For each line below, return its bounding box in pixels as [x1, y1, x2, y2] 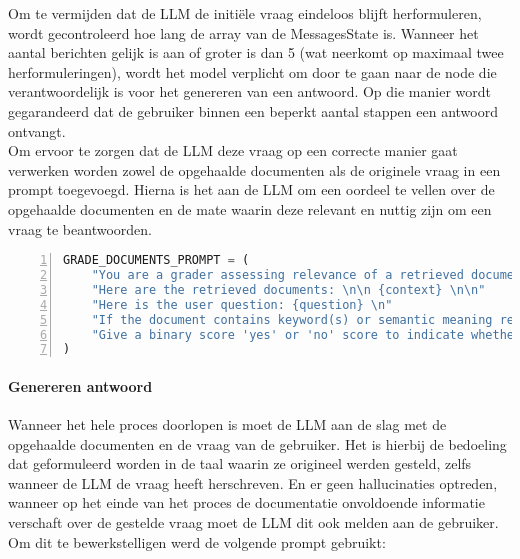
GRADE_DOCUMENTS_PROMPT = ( [63, 253, 250, 268]
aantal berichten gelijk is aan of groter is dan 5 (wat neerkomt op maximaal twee [8, 42, 504, 63]
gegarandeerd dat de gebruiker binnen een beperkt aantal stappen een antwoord [8, 100, 498, 121]
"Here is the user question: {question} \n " [91, 297, 393, 312]
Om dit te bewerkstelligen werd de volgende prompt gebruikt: [8, 531, 386, 552]
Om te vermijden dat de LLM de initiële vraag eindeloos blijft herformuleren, [8, 3, 482, 23]
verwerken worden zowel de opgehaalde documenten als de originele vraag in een [8, 159, 501, 180]
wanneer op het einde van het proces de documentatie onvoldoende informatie [8, 492, 485, 513]
